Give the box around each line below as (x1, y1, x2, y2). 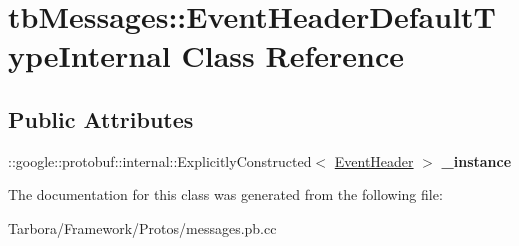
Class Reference (181, 35, 404, 76)
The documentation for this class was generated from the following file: (8, 184, 443, 205)
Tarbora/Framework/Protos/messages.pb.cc (8, 217, 277, 238)
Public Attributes (8, 103, 194, 134)
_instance (441, 150, 512, 171)
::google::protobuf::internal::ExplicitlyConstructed (8, 150, 312, 171)
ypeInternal (8, 35, 171, 76)
